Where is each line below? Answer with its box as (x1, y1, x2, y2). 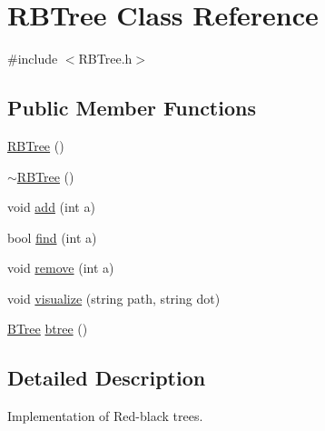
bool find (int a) (7, 227, 97, 246)
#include (7, 49, 58, 68)
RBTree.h (78, 49, 133, 68)
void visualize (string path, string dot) (7, 288, 221, 307)
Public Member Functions (7, 94, 256, 122)
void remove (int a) (7, 258, 114, 277)
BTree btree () (7, 319, 88, 338)
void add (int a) (7, 197, 95, 216)
